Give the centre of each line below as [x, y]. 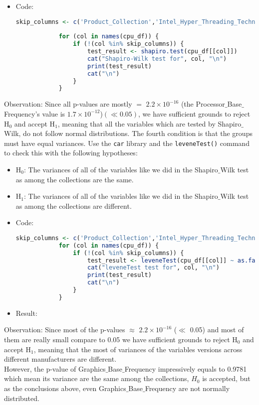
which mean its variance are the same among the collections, [97, 378]
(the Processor [203, 104]
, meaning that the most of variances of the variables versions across [138, 349]
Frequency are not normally [187, 388]
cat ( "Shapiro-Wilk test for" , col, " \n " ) [157, 59]
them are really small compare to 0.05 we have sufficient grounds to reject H [121, 339]
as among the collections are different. [74, 205]
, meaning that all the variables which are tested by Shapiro [149, 123]
